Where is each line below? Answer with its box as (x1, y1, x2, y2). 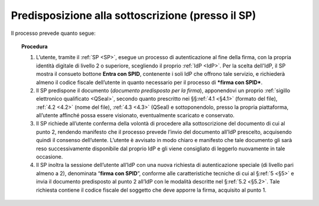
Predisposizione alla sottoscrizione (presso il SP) (11, 9, 256, 22)
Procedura (21, 43, 48, 50)
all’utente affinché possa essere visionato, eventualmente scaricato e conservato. (36, 112, 235, 119)
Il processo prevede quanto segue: (11, 30, 96, 37)
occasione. (36, 153, 63, 160)
